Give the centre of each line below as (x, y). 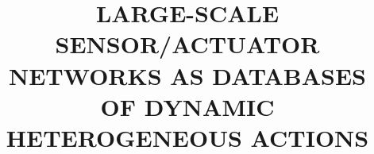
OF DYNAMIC (187, 106)
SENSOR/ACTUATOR (187, 44)
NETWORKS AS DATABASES (187, 75)
